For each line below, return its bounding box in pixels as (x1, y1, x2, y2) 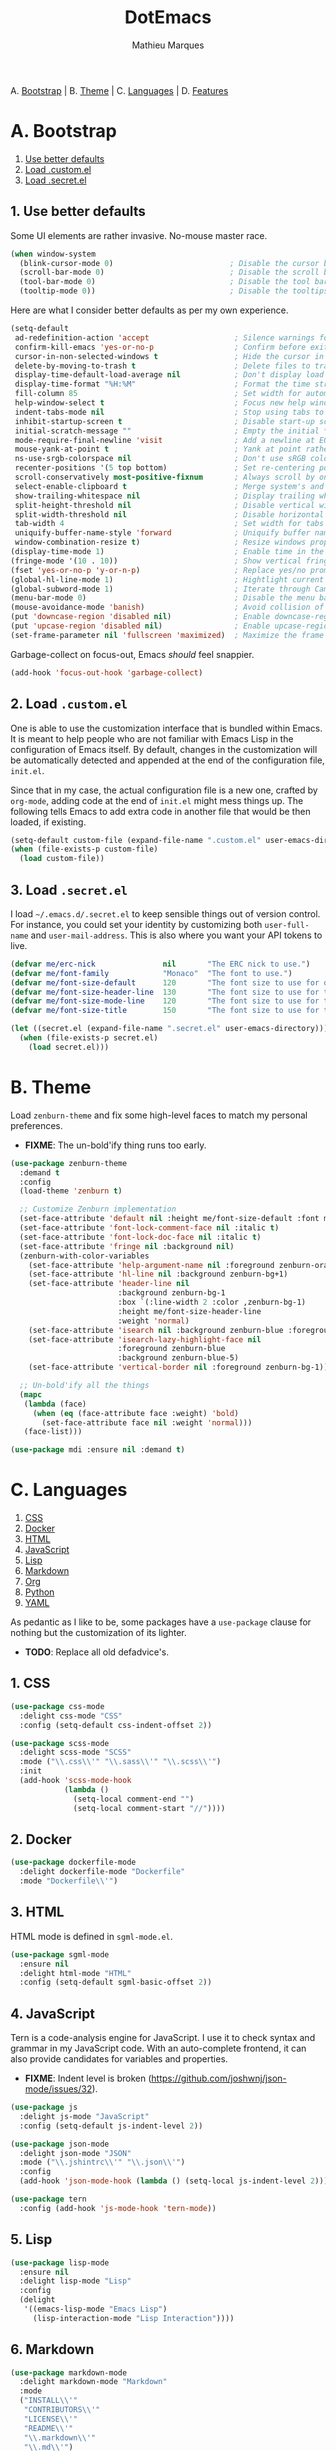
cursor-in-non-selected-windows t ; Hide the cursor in (14, 351, 325, 361)
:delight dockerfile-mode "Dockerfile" (19, 1867, 186, 1877)
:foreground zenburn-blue (117, 1344, 226, 1354)
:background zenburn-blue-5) (117, 1353, 240, 1363)
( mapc (19, 1389, 43, 1400)
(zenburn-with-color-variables (19, 1251, 150, 1261)
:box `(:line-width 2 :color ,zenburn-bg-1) (117, 1297, 307, 1307)
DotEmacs (124, 6, 212, 29)
